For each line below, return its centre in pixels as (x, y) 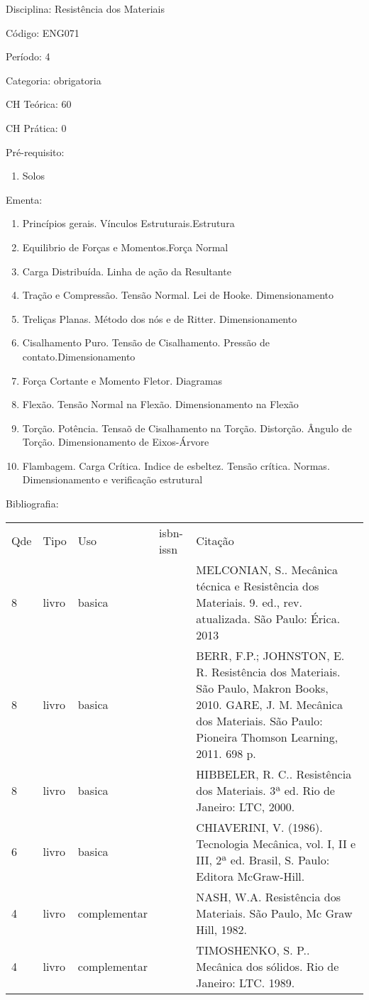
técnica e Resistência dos (258, 586)
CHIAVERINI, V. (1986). (259, 827)
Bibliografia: (32, 504)
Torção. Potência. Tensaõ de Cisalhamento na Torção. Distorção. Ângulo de (187, 428)
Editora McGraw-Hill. (250, 876)
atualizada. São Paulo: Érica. (268, 618)
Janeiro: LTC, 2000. (246, 806)
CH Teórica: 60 (39, 104)
